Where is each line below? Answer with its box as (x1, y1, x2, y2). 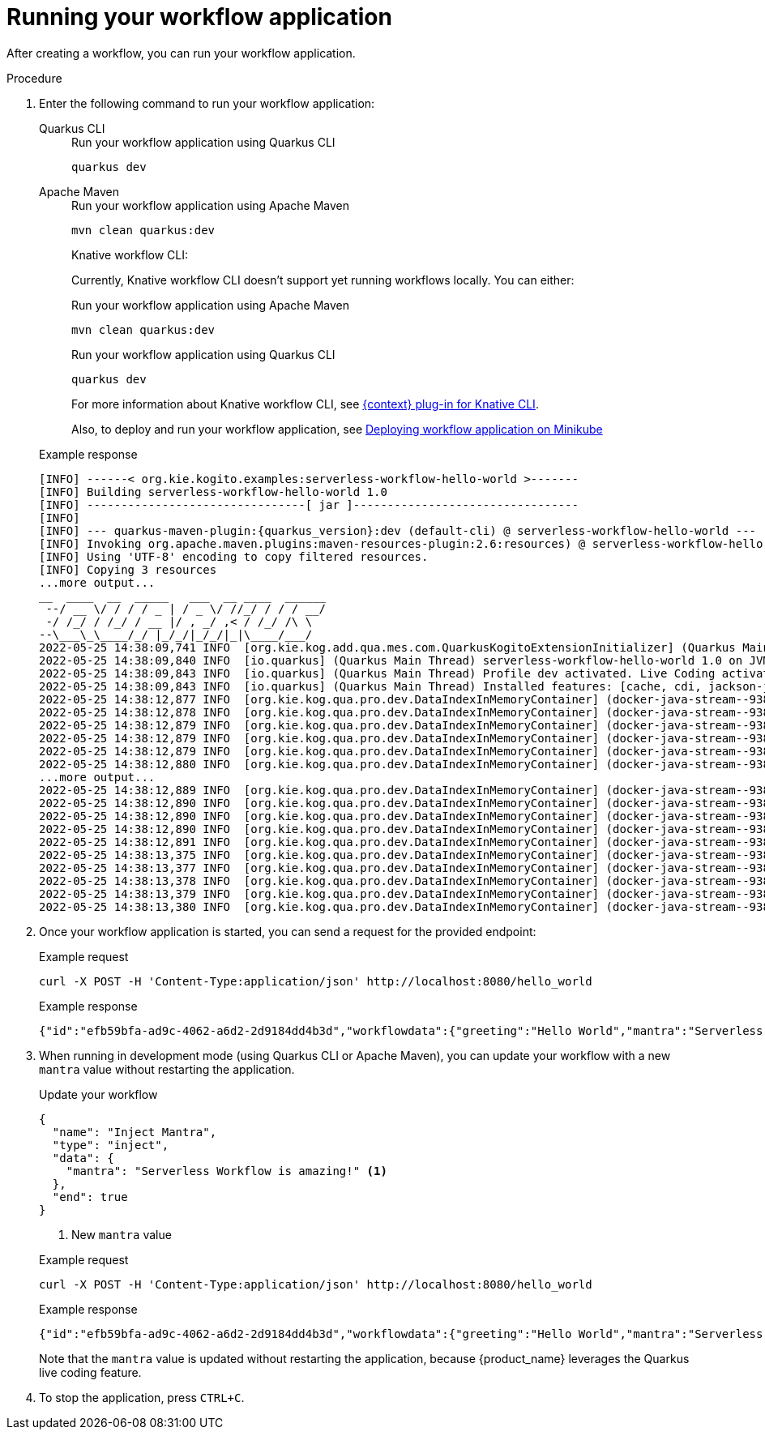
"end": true (52, 1190, 128, 1203)
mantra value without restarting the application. (39, 1062, 295, 1076)
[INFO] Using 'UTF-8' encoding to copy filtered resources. (39, 549, 429, 563)
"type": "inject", (52, 1138, 169, 1152)
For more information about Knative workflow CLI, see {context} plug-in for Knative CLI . (71, 396, 539, 411)
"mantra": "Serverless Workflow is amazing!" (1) (66, 1164, 387, 1177)
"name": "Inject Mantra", (52, 1125, 217, 1139)
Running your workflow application (6, 3, 392, 31)
